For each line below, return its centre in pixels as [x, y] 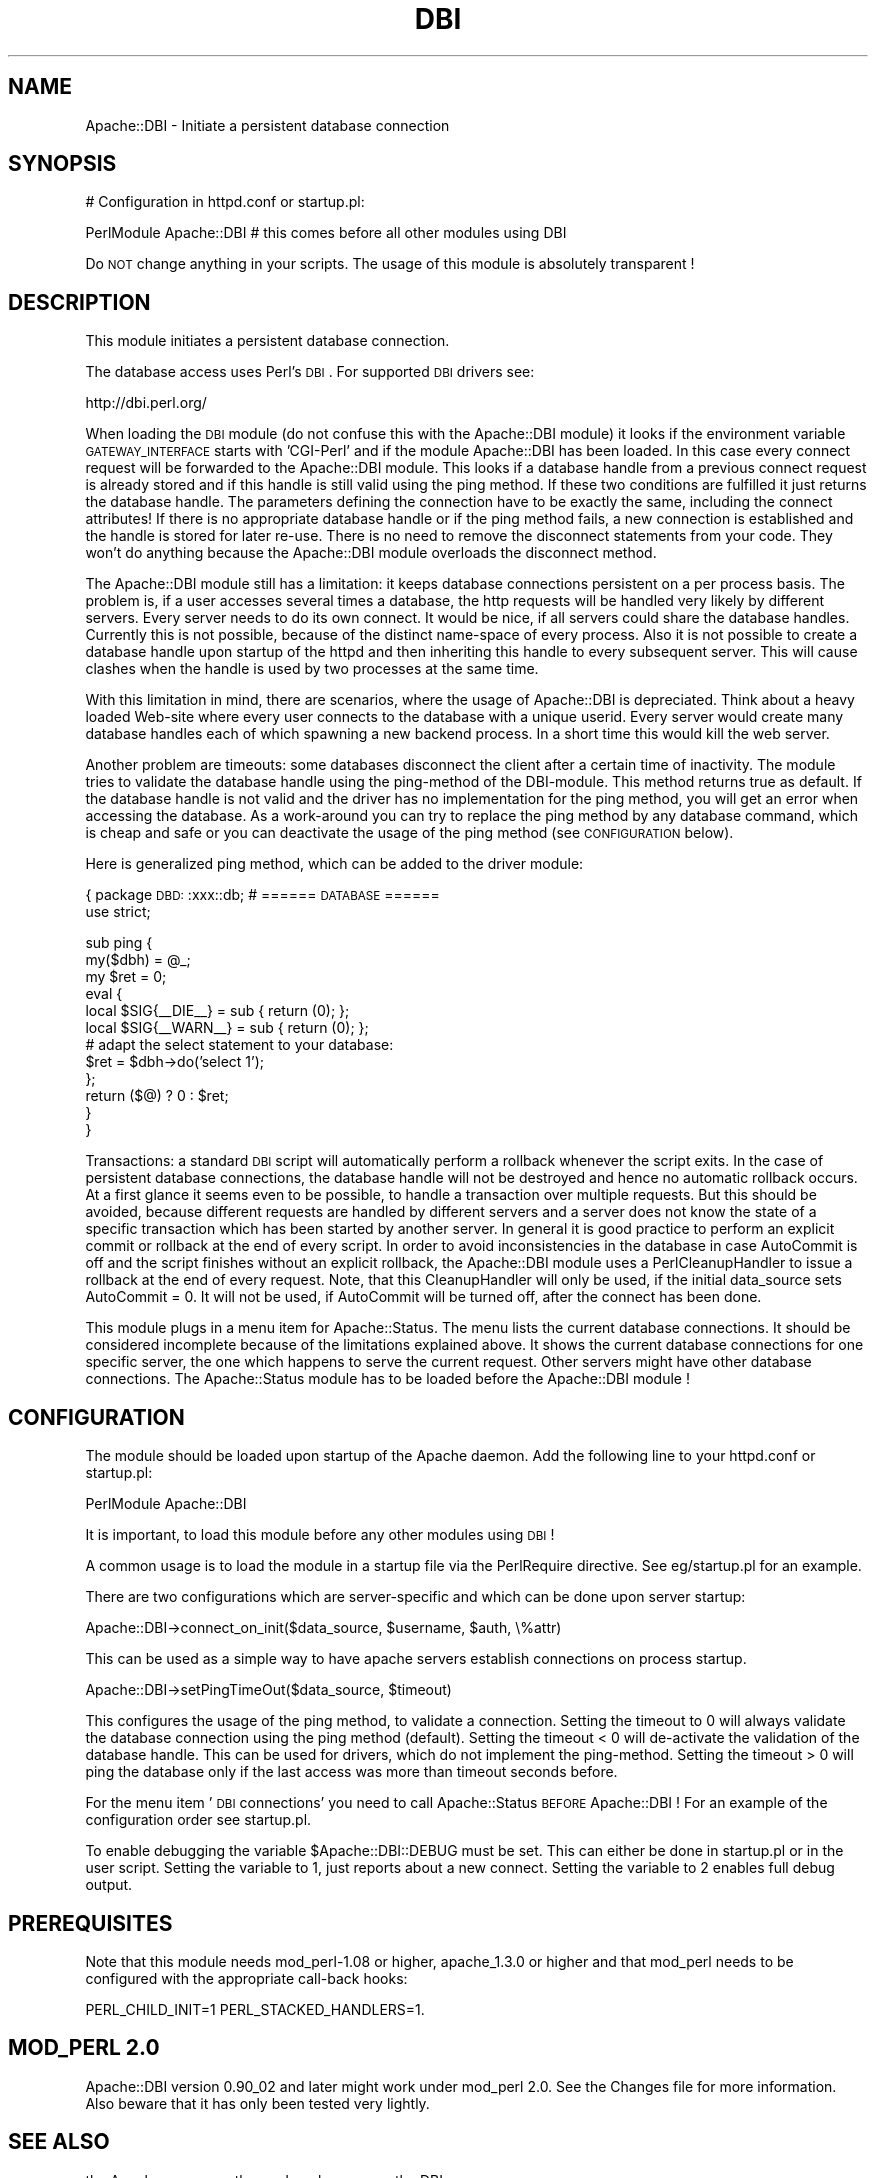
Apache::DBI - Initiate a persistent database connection [267, 125]
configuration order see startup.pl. [198, 1820]
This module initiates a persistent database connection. [267, 341]
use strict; [118, 912]
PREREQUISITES [90, 1923]
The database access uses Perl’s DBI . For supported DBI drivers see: [310, 372]
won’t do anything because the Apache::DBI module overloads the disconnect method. [371, 553]
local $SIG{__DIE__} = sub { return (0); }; [217, 1011]
